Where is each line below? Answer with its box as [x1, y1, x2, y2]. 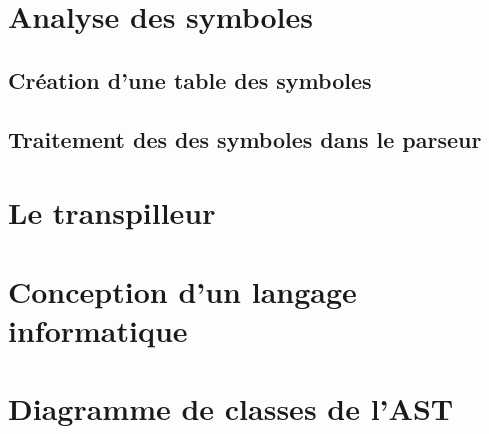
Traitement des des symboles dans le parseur [8, 123, 482, 154]
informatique [8, 309, 188, 350]
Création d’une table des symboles [8, 64, 372, 95]
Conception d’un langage [8, 270, 357, 311]
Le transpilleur [8, 192, 216, 233]
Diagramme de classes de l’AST [8, 388, 454, 429]
